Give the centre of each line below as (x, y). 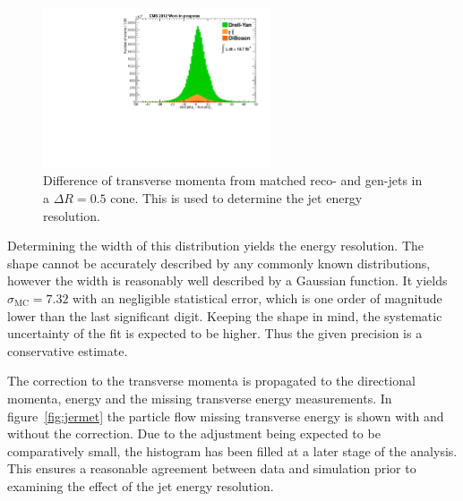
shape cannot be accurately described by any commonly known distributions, (219, 263)
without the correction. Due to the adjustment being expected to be (194, 433)
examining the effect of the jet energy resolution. (141, 485)
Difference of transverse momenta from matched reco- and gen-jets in (233, 180)
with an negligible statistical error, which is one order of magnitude (257, 297)
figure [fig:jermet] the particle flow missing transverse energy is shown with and (226, 416)
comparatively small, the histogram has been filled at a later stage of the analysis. (232, 450)
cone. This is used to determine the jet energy (236, 197)
